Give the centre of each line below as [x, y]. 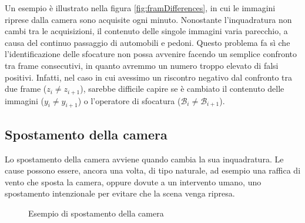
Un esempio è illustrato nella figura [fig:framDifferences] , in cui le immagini [140, 8]
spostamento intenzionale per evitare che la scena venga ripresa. [120, 193]
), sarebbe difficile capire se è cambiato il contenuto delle [182, 89]
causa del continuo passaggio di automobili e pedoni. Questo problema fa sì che [148, 42]
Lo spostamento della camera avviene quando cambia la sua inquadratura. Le [144, 159]
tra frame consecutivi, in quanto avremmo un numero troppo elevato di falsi [142, 65]
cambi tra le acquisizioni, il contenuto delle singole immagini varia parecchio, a [146, 31]
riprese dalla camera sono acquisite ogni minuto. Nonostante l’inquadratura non [148, 19]
